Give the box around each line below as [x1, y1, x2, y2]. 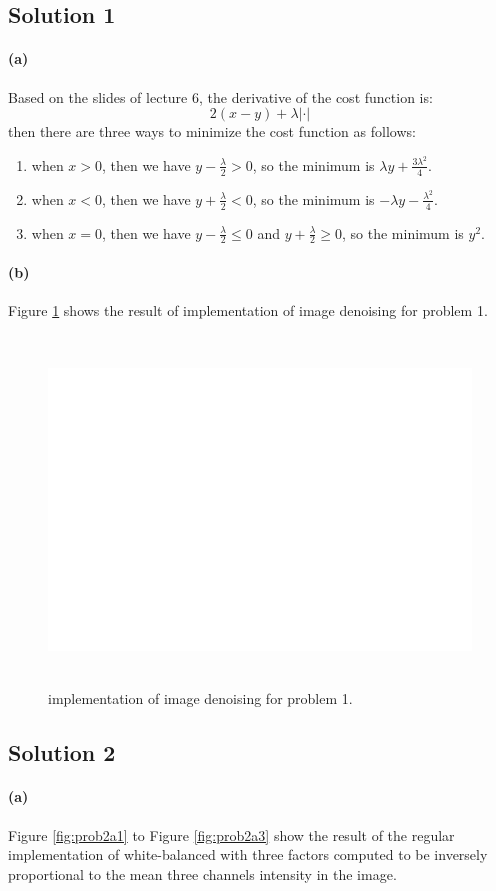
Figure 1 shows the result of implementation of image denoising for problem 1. [8, 300, 488, 321]
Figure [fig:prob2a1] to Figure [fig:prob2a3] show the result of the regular [8, 824, 455, 845]
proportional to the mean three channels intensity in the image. [8, 863, 397, 884]
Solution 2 [8, 737, 116, 768]
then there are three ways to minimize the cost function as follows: [8, 121, 416, 142]
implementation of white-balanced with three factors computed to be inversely [8, 844, 488, 865]
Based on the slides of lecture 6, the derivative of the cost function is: [8, 86, 433, 107]
